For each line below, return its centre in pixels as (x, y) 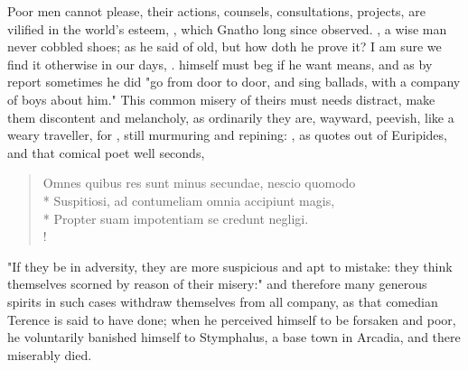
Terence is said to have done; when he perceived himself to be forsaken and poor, (232, 319)
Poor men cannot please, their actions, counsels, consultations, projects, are (216, 11)
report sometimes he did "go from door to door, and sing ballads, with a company (234, 82)
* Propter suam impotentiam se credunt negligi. (176, 218)
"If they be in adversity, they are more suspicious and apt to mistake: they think (230, 266)
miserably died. (50, 354)
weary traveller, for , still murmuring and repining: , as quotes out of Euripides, (227, 135)
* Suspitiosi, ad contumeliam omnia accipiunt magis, (189, 200)
